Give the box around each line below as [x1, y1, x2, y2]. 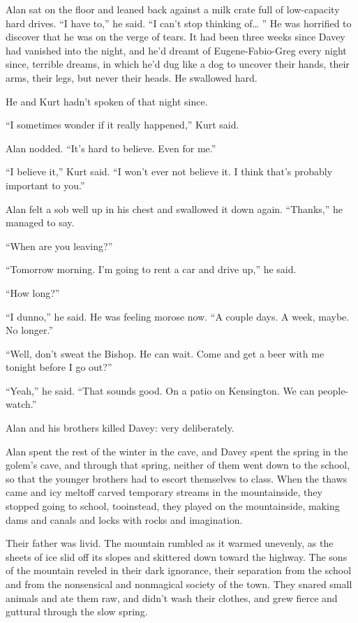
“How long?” [6, 285, 60, 300]
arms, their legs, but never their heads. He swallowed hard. [6, 70, 258, 85]
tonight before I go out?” [6, 360, 112, 374]
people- [318, 383, 349, 397]
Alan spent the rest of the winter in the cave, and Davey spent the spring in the [6, 444, 348, 458]
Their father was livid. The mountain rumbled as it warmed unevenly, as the [6, 536, 334, 550]
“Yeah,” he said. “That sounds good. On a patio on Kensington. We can [6, 383, 315, 397]
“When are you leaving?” [6, 238, 113, 253]
